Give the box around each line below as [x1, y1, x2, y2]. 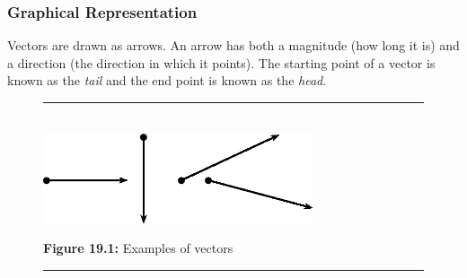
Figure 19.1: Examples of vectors [43, 239, 233, 257]
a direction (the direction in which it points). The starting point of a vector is [7, 53, 436, 72]
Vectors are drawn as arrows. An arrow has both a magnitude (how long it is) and [7, 36, 460, 55]
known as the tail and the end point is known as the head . [7, 71, 327, 90]
